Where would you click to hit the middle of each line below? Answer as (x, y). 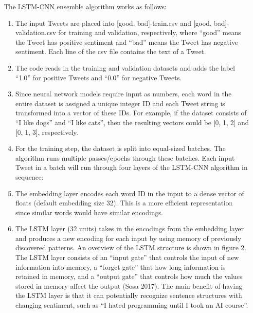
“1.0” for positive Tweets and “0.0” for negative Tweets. (99, 77)
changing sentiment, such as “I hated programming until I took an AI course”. (132, 305)
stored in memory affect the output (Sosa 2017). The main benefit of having (129, 285)
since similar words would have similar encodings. (89, 212)
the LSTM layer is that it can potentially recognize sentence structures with (129, 295)
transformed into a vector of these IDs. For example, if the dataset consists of (131, 113)
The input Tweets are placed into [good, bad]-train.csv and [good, (113, 23)
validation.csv (36, 32)
